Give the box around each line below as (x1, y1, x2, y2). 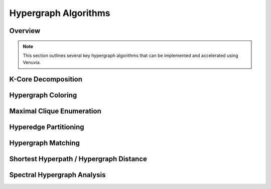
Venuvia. (23, 59, 41, 65)
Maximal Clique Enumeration (9, 107, 101, 115)
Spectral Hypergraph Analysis (9, 170, 106, 179)
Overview (9, 26, 41, 35)
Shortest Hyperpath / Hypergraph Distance (9, 155, 148, 163)
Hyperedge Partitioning (9, 123, 85, 131)
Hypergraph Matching (9, 139, 80, 147)
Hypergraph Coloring (9, 91, 77, 99)
